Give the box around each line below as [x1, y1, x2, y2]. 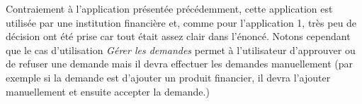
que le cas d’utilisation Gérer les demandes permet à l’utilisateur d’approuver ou [6, 42, 356, 57]
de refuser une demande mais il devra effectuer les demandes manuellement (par [6, 56, 353, 71]
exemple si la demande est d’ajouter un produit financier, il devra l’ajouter [6, 70, 331, 84]
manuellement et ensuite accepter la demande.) [6, 84, 210, 98]
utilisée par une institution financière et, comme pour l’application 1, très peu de [6, 15, 357, 30]
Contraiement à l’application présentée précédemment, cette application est [6, 1, 333, 15]
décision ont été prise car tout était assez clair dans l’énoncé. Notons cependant [6, 29, 351, 44]
